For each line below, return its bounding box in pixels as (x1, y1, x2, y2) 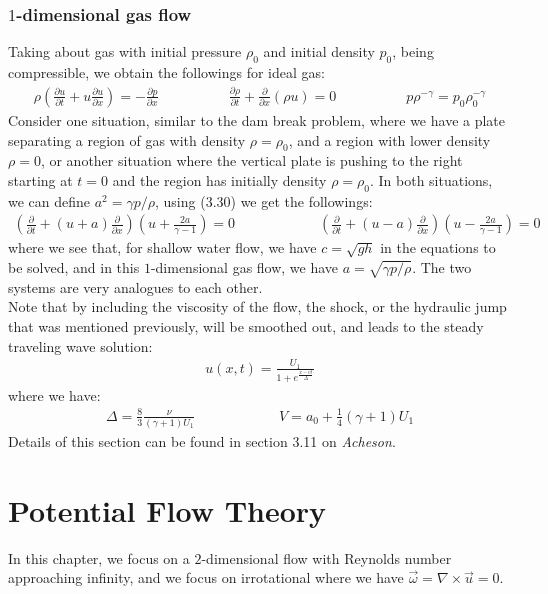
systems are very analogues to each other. (8, 276, 263, 297)
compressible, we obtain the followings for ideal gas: (8, 62, 325, 83)
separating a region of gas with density (8, 129, 246, 150)
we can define (8, 190, 91, 211)
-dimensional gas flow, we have (150, 256, 339, 277)
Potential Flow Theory (8, 489, 327, 530)
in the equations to (380, 237, 496, 258)
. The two (412, 256, 472, 277)
